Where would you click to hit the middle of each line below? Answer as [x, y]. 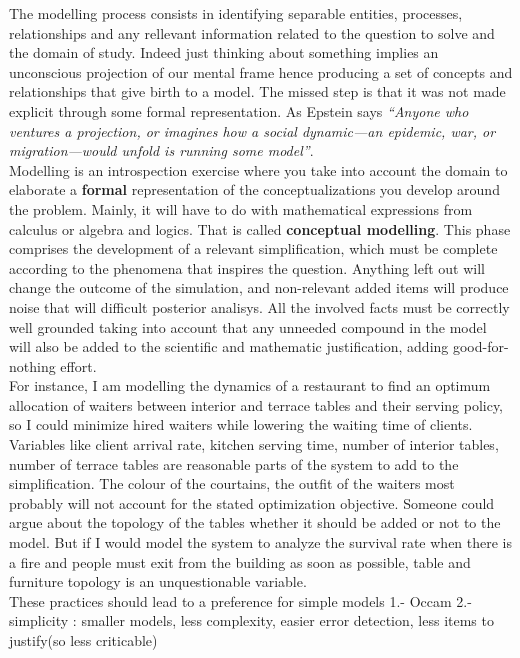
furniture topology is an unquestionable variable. [158, 581]
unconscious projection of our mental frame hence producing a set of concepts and [261, 71]
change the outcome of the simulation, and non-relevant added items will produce [259, 287]
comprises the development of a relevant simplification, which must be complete [253, 248]
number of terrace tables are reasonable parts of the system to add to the [234, 463]
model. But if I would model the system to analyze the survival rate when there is [261, 542]
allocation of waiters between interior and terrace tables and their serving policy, [256, 404]
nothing [32, 365]
